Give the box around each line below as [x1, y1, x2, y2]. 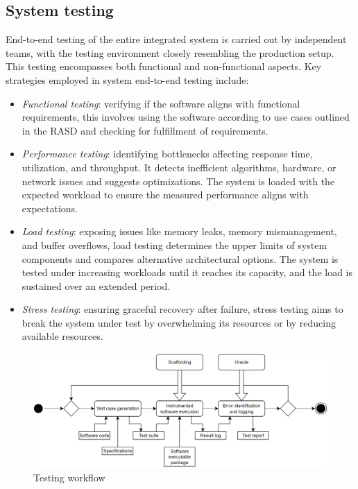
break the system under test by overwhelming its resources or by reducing [22, 315, 336, 329]
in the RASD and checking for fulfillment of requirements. [22, 123, 268, 137]
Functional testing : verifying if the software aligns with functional [22, 96, 300, 110]
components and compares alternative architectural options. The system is [22, 251, 339, 266]
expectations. [22, 200, 78, 215]
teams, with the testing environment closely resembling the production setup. [6, 45, 334, 60]
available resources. [22, 329, 103, 343]
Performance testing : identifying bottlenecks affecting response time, [22, 146, 313, 161]
